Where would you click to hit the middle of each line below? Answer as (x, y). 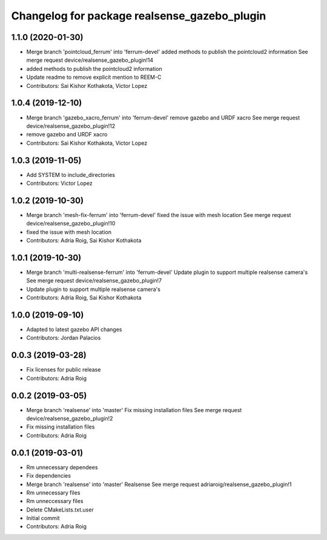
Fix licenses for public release (64, 370)
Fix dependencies (48, 476)
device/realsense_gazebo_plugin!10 (71, 224)
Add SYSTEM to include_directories (71, 175)
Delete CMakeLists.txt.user (60, 510)
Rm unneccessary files (55, 501)
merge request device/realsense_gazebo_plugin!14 (90, 60)
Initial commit (43, 518)
